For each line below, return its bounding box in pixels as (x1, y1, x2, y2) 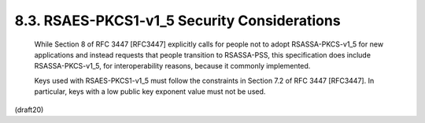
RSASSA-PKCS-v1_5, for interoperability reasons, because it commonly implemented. (34, 61, 311, 71)
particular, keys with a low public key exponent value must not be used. (34, 87, 266, 96)
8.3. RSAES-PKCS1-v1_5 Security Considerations (14, 12, 342, 29)
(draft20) (14, 105, 44, 114)
